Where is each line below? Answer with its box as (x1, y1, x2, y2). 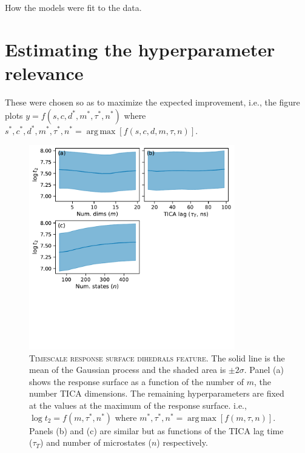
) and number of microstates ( (40, 436, 152, 449)
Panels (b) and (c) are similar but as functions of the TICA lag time (29, 424, 284, 437)
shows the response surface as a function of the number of (29, 375, 244, 388)
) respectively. (156, 436, 208, 449)
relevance (5, 60, 84, 85)
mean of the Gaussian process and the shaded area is (29, 363, 226, 376)
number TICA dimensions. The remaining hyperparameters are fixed (29, 387, 284, 400)
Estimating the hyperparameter (5, 36, 275, 61)
